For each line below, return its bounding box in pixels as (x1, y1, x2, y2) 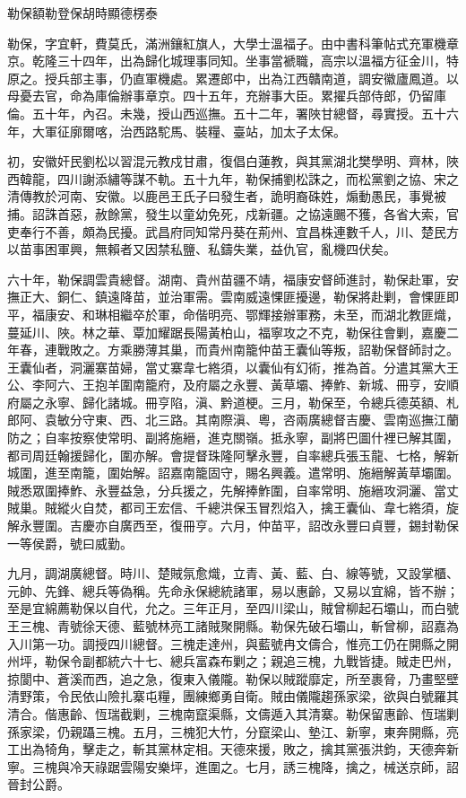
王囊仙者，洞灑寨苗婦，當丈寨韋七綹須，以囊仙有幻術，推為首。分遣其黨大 (7, 357, 446, 376)
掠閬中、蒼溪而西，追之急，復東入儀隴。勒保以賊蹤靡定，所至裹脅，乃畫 (7, 669, 434, 688)
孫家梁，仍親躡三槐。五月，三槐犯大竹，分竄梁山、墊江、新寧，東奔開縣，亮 (7, 722, 459, 741)
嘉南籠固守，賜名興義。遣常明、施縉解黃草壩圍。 (169, 463, 459, 482)
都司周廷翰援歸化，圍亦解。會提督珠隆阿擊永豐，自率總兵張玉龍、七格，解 (7, 445, 446, 464)
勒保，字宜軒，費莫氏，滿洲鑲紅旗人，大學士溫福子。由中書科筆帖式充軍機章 (7, 33, 459, 52)
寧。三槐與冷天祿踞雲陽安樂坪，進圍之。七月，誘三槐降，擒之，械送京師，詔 (7, 757, 459, 776)
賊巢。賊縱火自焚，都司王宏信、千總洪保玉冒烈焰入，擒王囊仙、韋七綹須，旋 (7, 498, 459, 517)
